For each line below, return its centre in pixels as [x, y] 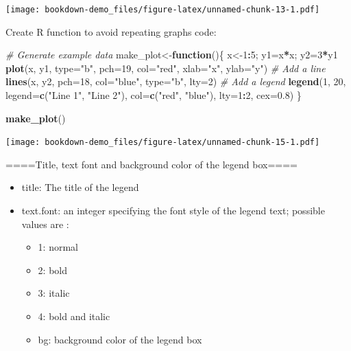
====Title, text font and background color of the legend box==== [152, 164]
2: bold [52, 270]
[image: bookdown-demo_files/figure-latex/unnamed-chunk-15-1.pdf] [163, 143]
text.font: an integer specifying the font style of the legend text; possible [173, 211]
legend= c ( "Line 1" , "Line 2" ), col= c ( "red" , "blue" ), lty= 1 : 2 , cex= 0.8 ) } [154, 95]
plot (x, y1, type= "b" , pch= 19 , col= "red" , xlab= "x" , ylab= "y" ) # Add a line [166, 68]
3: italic [54, 293]
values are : [45, 224]
